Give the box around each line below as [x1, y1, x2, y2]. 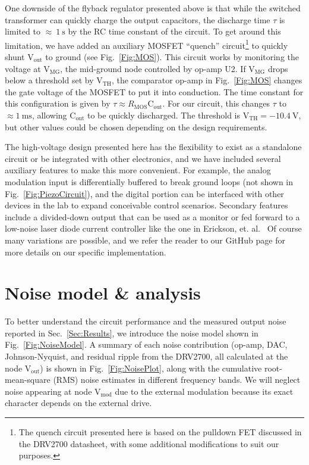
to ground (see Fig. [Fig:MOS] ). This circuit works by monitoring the [45, 51, 299, 63]
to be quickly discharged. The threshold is [87, 109, 240, 121]
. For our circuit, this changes [162, 97, 270, 110]
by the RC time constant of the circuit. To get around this [68, 25, 281, 38]
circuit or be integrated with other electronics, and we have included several [5, 152, 281, 164]
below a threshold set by [5, 74, 94, 86]
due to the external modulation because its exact [115, 385, 294, 397]
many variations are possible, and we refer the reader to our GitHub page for [5, 233, 285, 246]
